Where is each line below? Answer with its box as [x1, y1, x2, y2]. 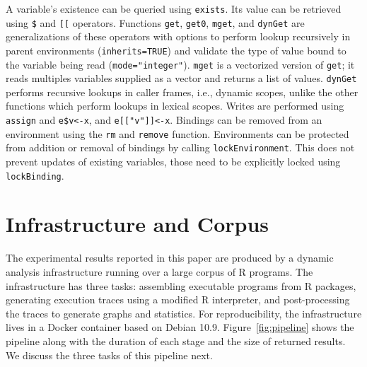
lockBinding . [6, 168, 64, 182]
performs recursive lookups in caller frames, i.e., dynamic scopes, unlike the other [6, 84, 359, 99]
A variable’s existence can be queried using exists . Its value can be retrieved [6, 1, 342, 16]
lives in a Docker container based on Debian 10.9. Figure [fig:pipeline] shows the [6, 320, 354, 334]
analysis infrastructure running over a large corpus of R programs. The [6, 264, 313, 279]
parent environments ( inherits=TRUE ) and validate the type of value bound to [6, 42, 346, 57]
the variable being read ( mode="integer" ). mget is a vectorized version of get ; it [6, 57, 355, 71]
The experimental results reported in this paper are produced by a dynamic [6, 250, 334, 265]
